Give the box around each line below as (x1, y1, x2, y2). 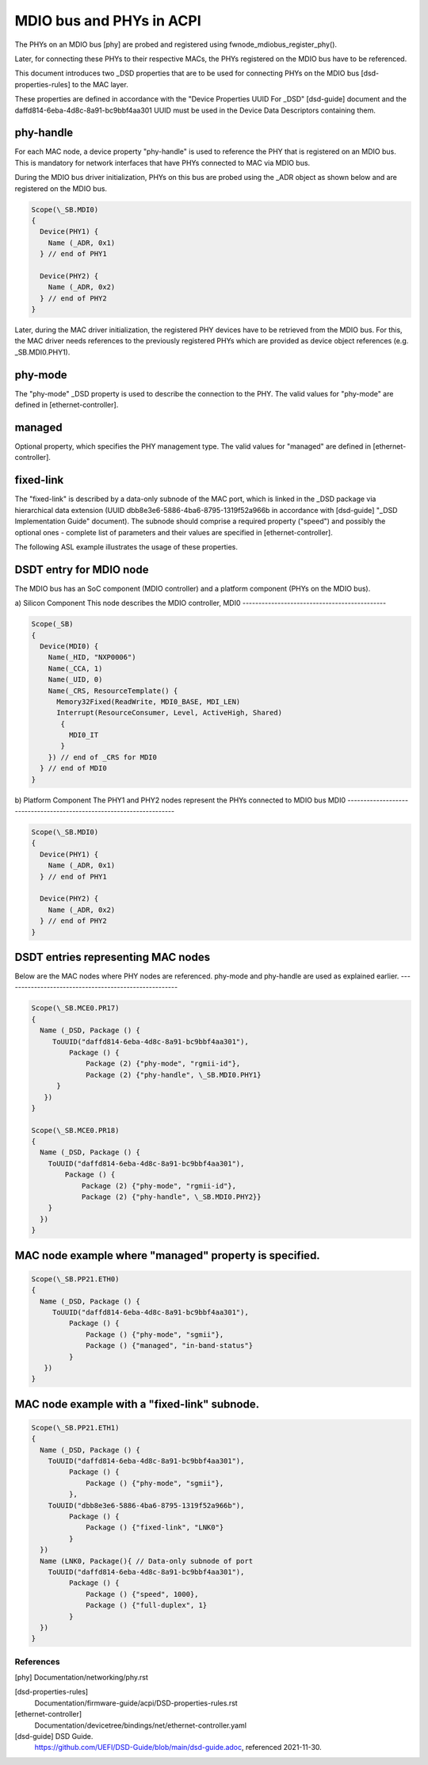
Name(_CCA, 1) (48, 664, 103, 673)
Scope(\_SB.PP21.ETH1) (31, 1423, 120, 1432)
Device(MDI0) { (40, 641, 99, 650)
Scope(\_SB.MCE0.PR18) (31, 1126, 120, 1135)
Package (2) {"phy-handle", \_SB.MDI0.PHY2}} (81, 1193, 262, 1201)
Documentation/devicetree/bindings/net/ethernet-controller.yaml (34, 1721, 247, 1730)
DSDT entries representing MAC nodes (14, 950, 210, 963)
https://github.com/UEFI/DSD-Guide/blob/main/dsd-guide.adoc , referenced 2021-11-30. (34, 1743, 323, 1752)
